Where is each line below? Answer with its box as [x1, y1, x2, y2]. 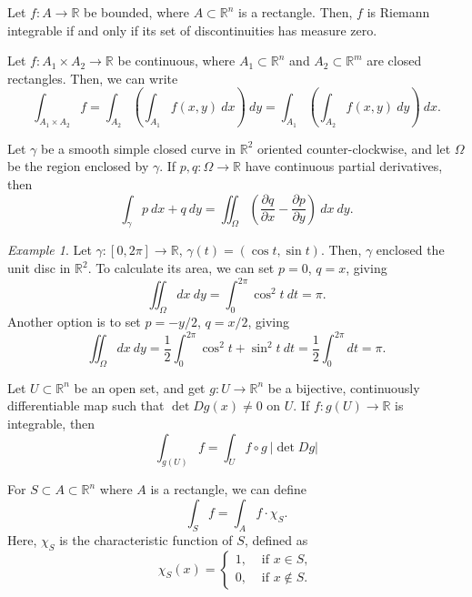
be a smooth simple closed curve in [41, 138, 236, 157]
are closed [367, 51, 422, 70]
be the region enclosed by [7, 157, 149, 176]
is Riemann [367, 3, 430, 21]
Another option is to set [7, 311, 141, 330]
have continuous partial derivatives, [245, 157, 443, 176]
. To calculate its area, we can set [87, 258, 275, 278]
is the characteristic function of [59, 530, 233, 549]
